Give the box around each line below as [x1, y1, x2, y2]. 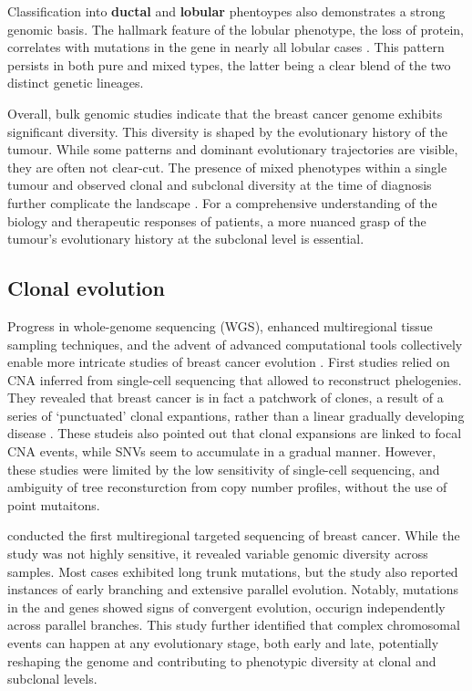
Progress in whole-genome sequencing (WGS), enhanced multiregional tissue [7, 316, 433, 335]
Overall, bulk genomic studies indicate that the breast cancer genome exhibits [7, 103, 443, 122]
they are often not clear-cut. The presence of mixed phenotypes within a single [7, 157, 447, 176]
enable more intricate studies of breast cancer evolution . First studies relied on [7, 352, 450, 372]
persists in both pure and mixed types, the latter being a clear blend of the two [7, 55, 451, 74]
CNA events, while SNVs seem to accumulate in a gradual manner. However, [7, 442, 436, 461]
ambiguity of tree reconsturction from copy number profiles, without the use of [7, 477, 447, 497]
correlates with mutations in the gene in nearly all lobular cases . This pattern [7, 37, 445, 57]
